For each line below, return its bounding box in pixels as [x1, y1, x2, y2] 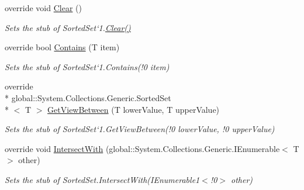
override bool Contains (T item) [5, 41, 120, 53]
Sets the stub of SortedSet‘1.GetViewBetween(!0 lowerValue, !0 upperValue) [5, 123, 275, 135]
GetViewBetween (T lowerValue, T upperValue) [47, 103, 220, 115]
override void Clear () [5, 2, 82, 13]
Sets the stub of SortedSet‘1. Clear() [5, 21, 131, 33]
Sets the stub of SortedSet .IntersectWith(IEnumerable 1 [5, 173, 200, 185]
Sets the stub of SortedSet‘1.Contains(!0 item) [5, 60, 170, 72]
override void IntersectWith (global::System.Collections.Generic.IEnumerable [5, 142, 280, 154]
